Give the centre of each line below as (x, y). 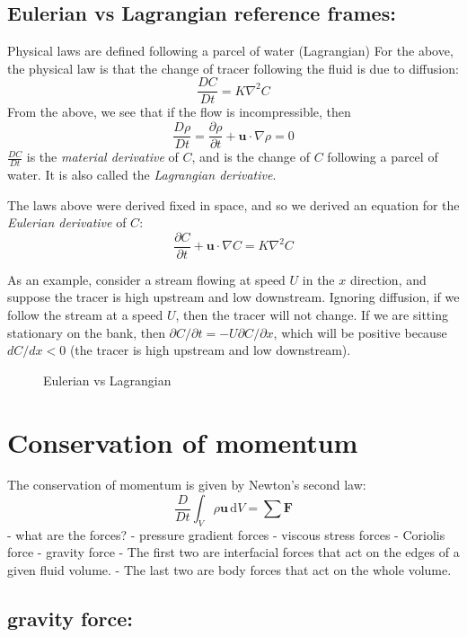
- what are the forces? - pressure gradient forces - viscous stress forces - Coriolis (226, 534)
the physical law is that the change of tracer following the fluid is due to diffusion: (233, 68)
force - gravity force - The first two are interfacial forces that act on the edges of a (233, 552)
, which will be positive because (360, 332)
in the (318, 279)
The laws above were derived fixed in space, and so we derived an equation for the (233, 204)
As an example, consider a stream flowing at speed (146, 279)
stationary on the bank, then (86, 332)
